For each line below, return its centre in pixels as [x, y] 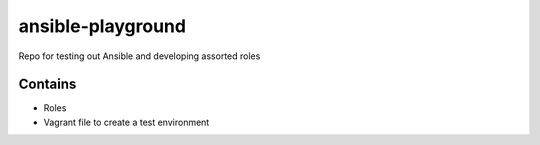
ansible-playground [102, 26]
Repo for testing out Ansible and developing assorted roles [139, 56]
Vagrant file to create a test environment [126, 122]
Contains [47, 84]
